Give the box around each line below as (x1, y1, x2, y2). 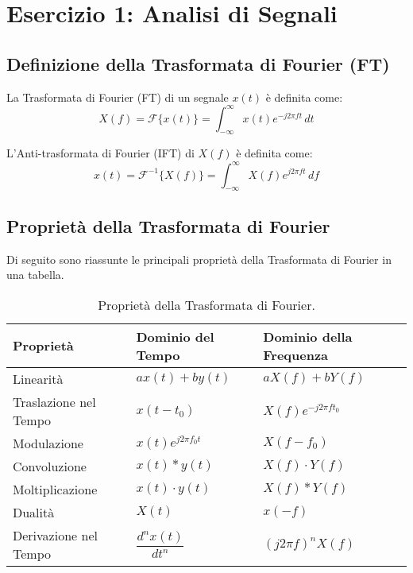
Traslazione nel (13, 392, 96, 411)
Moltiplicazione (13, 479, 98, 498)
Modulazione (13, 433, 83, 452)
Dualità (13, 502, 55, 521)
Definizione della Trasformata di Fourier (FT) (6, 51, 390, 75)
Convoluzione (13, 456, 87, 475)
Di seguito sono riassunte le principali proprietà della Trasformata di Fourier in (6, 250, 392, 267)
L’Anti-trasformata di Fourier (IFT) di (6, 145, 195, 161)
